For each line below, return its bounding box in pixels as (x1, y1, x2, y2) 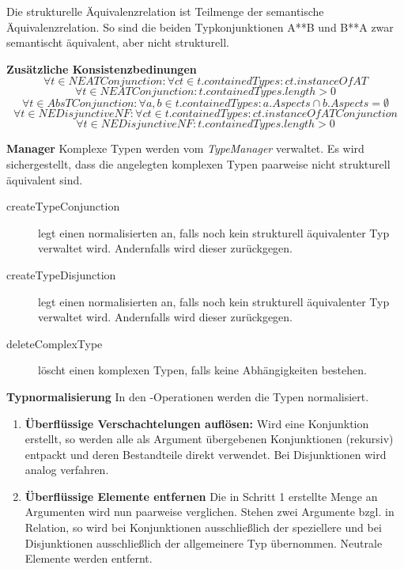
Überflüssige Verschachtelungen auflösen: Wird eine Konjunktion (25, 415, 369, 431)
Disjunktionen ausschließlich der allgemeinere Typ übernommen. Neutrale (25, 534, 383, 551)
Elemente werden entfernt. (25, 550, 153, 567)
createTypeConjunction (6, 198, 120, 214)
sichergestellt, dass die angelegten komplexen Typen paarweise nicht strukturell (6, 155, 391, 172)
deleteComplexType (6, 335, 103, 351)
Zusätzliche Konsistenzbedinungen (6, 60, 197, 77)
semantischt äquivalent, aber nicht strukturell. (6, 34, 229, 51)
